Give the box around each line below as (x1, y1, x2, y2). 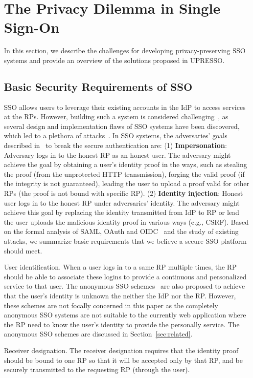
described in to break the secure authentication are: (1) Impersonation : (4, 140, 227, 150)
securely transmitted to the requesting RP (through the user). (4, 364, 190, 375)
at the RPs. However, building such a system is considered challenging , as (4, 111, 229, 122)
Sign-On (4, 17, 60, 37)
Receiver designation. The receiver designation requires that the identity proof (4, 345, 238, 355)
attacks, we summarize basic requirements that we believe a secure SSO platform (4, 236, 247, 246)
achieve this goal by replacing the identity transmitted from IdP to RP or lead (4, 207, 239, 217)
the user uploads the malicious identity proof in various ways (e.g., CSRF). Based (4, 216, 249, 227)
